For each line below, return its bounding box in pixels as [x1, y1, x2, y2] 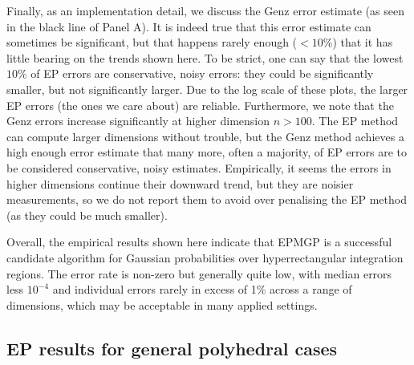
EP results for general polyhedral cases [6, 335, 338, 360]
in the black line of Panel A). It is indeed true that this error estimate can [6, 18, 371, 34]
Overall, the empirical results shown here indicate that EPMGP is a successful [6, 233, 392, 250]
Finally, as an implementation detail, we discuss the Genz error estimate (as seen [6, 2, 404, 18]
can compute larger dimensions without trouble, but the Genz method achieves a [6, 128, 404, 144]
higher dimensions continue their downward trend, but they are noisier [6, 175, 354, 192]
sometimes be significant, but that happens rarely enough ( [6, 34, 298, 51]
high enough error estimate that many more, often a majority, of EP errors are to [6, 144, 408, 160]
